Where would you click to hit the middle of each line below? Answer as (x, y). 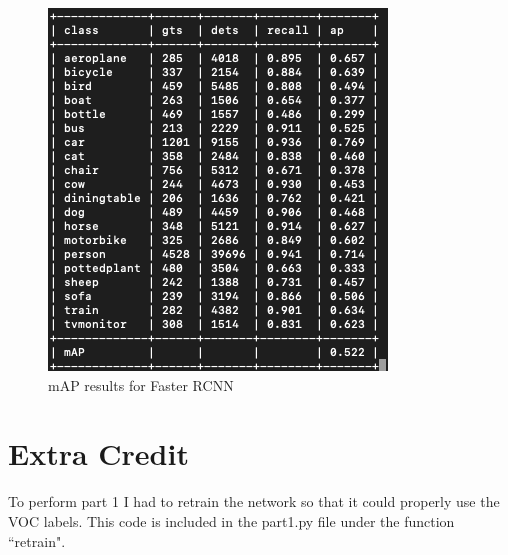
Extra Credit (98, 453)
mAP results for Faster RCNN (141, 384)
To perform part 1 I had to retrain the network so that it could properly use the (254, 501)
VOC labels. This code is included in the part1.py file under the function (231, 520)
